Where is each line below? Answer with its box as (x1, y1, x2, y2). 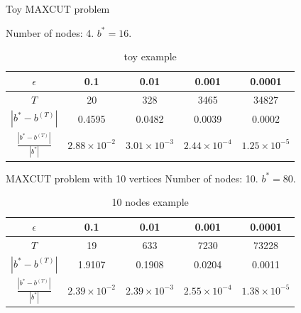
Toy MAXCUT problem (6, 1, 110, 16)
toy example (124, 49, 177, 64)
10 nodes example (111, 194, 189, 209)
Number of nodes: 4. (6, 25, 94, 40)
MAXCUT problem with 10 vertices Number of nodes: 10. (6, 170, 258, 185)
